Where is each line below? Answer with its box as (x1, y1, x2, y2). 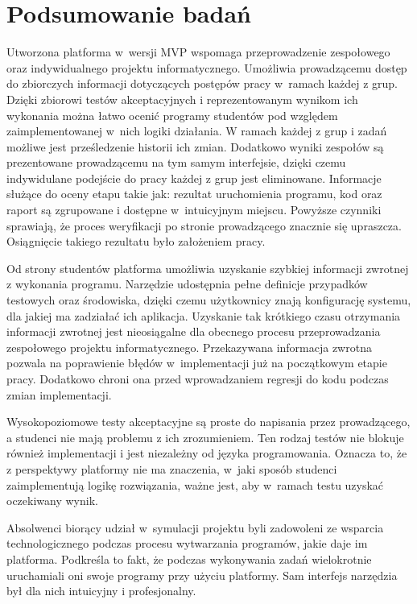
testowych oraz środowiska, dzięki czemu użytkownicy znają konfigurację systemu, (6, 292, 411, 308)
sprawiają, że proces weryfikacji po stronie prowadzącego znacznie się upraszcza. (6, 217, 402, 234)
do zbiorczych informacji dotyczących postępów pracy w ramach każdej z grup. (6, 75, 398, 92)
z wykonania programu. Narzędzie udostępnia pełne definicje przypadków (6, 275, 368, 292)
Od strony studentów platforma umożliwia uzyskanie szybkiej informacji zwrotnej (6, 259, 409, 276)
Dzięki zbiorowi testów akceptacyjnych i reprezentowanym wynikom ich (6, 90, 358, 107)
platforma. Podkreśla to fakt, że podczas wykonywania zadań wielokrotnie (6, 550, 372, 567)
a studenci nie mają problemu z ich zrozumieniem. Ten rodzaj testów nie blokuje (6, 428, 404, 445)
